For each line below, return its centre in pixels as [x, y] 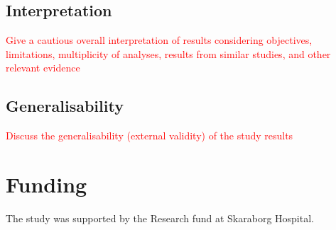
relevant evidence [43, 68]
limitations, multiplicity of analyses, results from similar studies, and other [168, 53]
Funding [47, 184]
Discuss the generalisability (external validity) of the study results [150, 136]
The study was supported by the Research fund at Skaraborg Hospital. [160, 218]
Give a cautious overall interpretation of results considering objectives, [159, 40]
